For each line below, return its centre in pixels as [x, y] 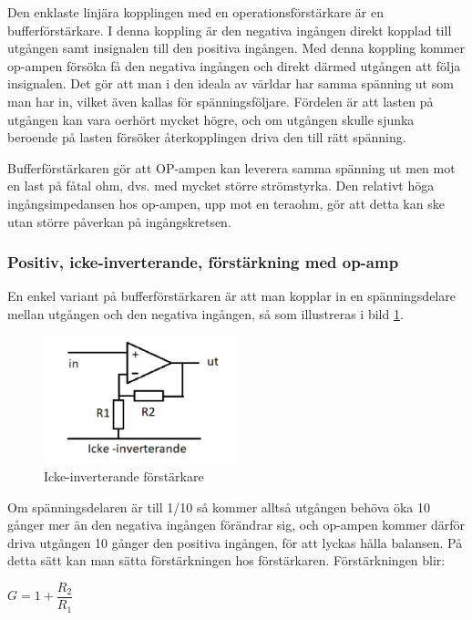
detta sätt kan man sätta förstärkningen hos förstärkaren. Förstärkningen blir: [226, 560]
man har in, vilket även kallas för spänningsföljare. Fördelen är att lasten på [221, 101]
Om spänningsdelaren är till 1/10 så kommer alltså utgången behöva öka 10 [219, 506]
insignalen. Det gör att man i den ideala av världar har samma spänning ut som [231, 83]
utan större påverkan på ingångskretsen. [119, 221]
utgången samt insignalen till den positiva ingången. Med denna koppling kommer [236, 48]
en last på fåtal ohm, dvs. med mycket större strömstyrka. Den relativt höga [221, 186]
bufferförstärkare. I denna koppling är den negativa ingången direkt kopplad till [230, 30]
